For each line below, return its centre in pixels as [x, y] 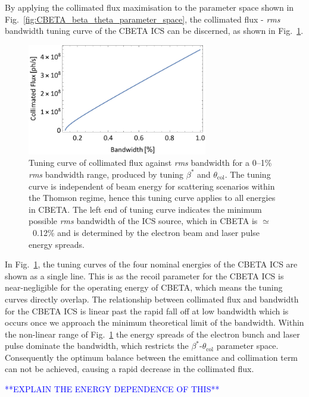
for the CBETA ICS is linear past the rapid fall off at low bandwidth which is [147, 311]
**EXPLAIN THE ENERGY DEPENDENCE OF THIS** [112, 389]
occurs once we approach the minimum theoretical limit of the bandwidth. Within [154, 322]
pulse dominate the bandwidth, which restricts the [97, 346]
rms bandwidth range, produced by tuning [106, 174]
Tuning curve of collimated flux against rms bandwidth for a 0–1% [150, 163]
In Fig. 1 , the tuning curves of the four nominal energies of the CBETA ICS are [151, 264]
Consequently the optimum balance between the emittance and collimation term [152, 357]
